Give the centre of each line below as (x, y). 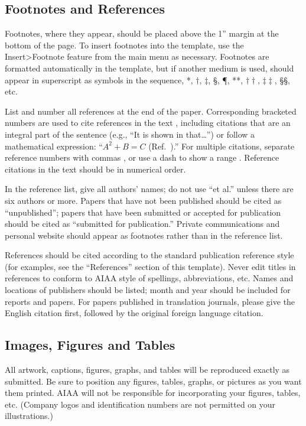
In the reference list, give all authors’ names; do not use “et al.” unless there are (149, 189)
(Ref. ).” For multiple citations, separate (222, 146)
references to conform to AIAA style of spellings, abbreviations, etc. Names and (149, 278)
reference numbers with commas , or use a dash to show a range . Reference (142, 157)
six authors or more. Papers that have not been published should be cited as (143, 200)
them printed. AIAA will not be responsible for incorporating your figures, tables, (153, 393)
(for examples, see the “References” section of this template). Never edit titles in (150, 266)
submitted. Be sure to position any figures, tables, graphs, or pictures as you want (153, 381)
